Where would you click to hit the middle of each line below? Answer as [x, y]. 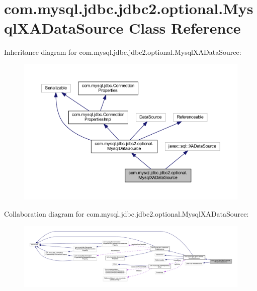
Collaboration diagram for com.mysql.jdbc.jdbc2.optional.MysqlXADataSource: [126, 213]
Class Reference [185, 28]
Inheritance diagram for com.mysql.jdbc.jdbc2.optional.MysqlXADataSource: [123, 52]
